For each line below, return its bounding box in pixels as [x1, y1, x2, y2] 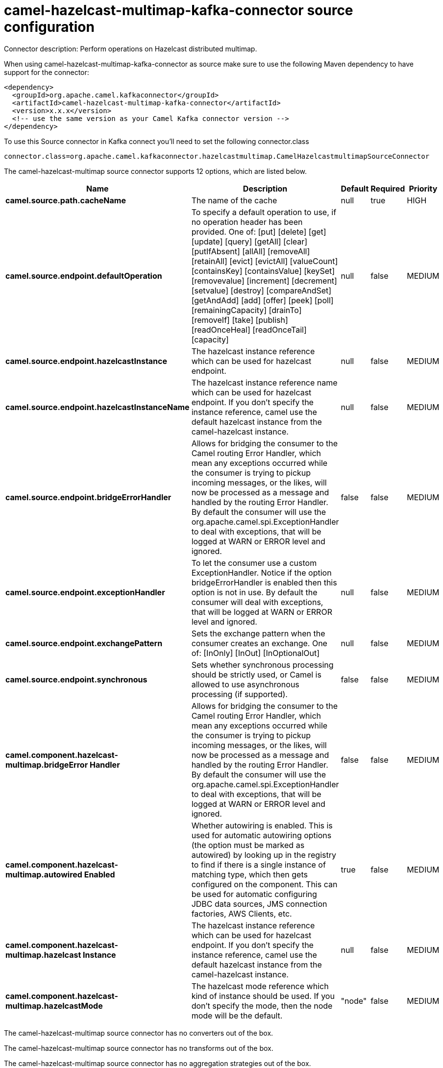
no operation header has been [191, 217, 303, 227]
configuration [4, 19, 95, 35]
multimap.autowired [5, 869, 82, 879]
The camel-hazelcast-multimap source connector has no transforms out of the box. [4, 1044, 273, 1052]
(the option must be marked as [191, 840, 305, 850]
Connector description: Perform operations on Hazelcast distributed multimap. [4, 44, 257, 53]
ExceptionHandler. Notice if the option [191, 567, 332, 578]
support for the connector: [4, 68, 89, 76]
